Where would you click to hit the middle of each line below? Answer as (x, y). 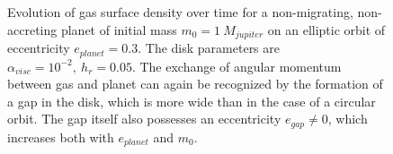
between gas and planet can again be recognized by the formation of (195, 84)
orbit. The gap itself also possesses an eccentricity (144, 119)
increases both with (61, 137)
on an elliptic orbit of (326, 29)
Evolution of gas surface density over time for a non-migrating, (180, 12)
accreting (32, 29)
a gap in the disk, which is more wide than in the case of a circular (192, 101)
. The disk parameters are (209, 48)
